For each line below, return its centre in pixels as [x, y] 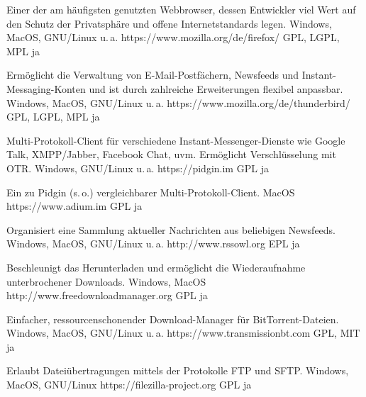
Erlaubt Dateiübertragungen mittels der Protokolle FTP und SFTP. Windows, [178, 370]
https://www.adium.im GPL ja [74, 206]
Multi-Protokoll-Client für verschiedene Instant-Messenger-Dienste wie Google [176, 140]
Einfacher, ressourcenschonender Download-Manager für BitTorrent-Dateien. [173, 319]
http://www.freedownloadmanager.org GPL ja [107, 295]
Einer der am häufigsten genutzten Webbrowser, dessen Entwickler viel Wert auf [181, 9]
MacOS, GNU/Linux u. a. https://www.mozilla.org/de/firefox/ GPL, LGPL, [173, 37]
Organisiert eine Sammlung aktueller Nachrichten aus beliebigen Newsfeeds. [171, 229]
